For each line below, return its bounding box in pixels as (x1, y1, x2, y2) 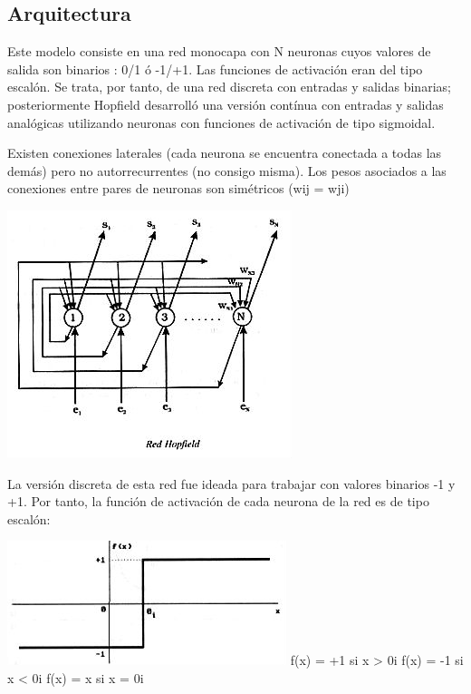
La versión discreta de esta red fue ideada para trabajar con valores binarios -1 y (7, 474, 456, 493)
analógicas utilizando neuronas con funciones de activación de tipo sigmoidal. (7, 112, 436, 132)
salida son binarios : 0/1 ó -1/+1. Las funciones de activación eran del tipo (7, 59, 423, 78)
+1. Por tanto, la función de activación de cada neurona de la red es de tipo (7, 492, 429, 511)
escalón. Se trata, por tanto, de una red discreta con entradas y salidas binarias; (7, 77, 451, 96)
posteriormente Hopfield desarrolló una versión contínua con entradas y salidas (7, 94, 444, 113)
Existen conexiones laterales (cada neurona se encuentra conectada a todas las (7, 143, 442, 162)
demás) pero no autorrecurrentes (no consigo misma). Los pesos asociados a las (7, 161, 447, 180)
